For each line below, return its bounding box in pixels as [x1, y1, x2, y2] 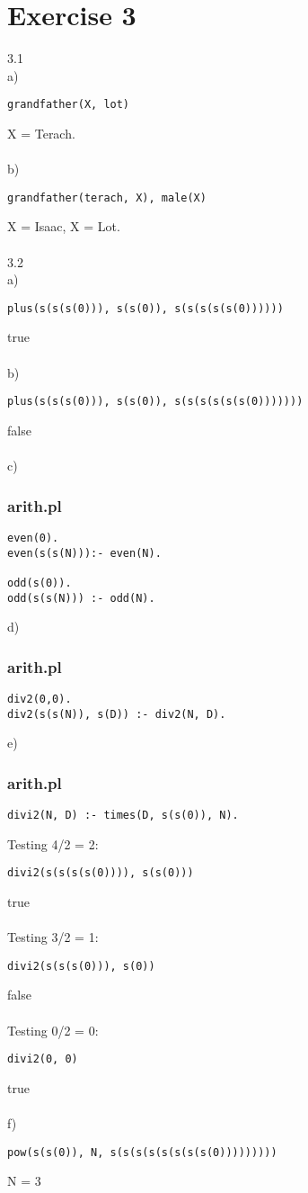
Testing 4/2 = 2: [7, 834, 99, 853]
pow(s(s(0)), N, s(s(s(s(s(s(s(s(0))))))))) [7, 1145, 277, 1159]
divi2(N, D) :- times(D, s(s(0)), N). [7, 809, 239, 822]
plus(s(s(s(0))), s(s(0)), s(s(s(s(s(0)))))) [7, 301, 284, 315]
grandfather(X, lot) [7, 98, 130, 112]
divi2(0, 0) [7, 1053, 78, 1066]
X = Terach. [7, 123, 75, 142]
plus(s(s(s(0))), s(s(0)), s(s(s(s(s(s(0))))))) [7, 395, 304, 408]
